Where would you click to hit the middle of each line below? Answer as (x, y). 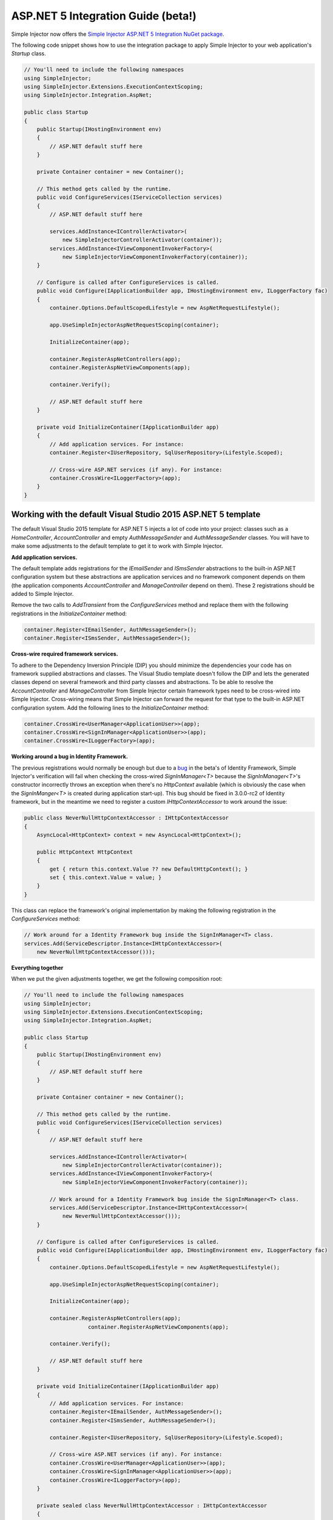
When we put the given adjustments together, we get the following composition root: (117, 979)
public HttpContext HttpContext (85, 852)
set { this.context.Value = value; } (106, 877)
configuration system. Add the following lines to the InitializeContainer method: (110, 708)
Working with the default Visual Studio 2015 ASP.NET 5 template (136, 515)
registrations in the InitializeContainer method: (69, 613)
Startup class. (29, 54)
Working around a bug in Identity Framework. (70, 756)
